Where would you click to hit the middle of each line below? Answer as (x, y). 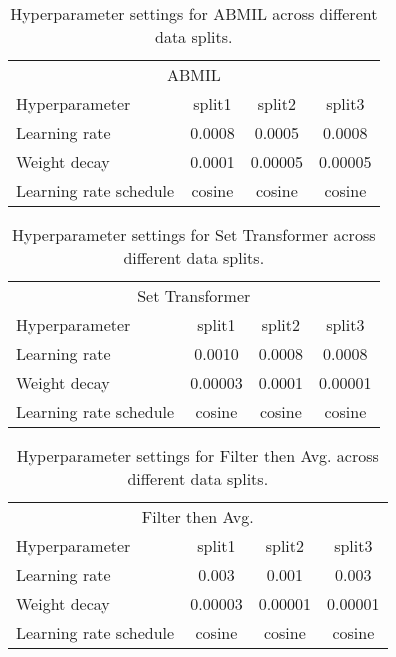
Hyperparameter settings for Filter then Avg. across (197, 455)
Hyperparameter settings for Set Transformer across (194, 234)
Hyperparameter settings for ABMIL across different (194, 13)
